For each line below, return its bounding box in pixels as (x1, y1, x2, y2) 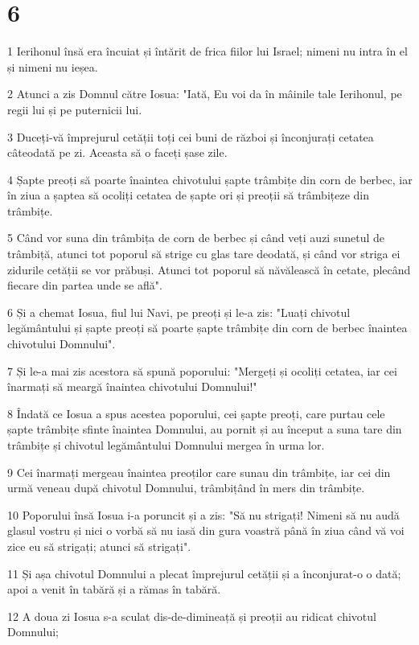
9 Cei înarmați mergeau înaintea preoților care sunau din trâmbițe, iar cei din (7, 463, 391, 480)
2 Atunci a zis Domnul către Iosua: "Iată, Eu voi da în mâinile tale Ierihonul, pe (7, 85, 402, 102)
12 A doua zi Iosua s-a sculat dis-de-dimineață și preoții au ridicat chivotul (7, 607, 376, 624)
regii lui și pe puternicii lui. (7, 101, 142, 117)
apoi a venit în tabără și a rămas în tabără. (7, 581, 221, 598)
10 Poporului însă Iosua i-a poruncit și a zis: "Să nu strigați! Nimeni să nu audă (7, 506, 400, 523)
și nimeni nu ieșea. (7, 58, 98, 75)
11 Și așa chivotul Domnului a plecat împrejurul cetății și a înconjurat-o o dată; (7, 565, 401, 581)
